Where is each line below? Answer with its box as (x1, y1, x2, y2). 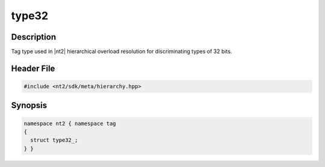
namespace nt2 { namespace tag (23, 120, 117, 127)
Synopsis (11, 100, 48, 111)
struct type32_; (30, 137, 78, 144)
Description (11, 32, 57, 42)
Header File (11, 63, 55, 73)
